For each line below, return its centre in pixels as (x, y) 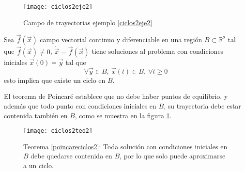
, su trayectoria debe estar (202, 105)
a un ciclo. (38, 165)
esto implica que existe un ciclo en (55, 80)
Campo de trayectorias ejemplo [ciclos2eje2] (88, 22)
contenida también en (36, 115)
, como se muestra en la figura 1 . (123, 115)
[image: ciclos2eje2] (58, 7)
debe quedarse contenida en (71, 156)
